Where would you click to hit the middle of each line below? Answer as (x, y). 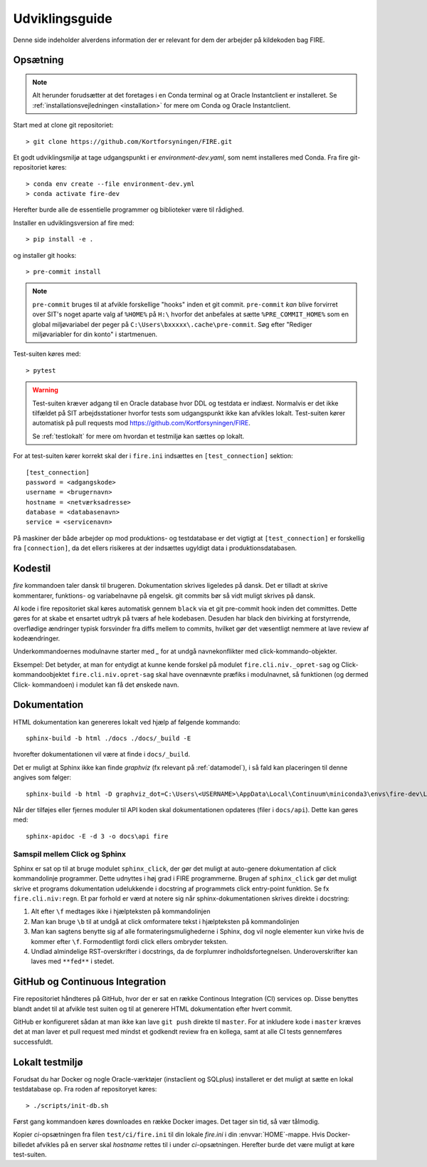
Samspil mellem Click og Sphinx (69, 854)
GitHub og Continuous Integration (90, 982)
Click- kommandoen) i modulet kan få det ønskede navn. (96, 685)
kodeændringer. (37, 638)
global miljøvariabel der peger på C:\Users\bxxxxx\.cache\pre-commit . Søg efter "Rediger (172, 324)
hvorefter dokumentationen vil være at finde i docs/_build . (102, 754)
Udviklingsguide (63, 19)
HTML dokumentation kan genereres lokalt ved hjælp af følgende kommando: (127, 722)
